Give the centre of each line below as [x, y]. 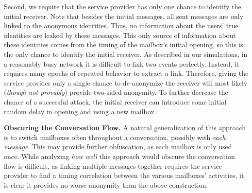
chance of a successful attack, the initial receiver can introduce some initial [115, 101]
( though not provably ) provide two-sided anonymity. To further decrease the [116, 92]
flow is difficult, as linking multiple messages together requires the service [113, 166]
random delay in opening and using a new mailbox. [80, 111]
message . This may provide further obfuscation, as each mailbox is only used [118, 147]
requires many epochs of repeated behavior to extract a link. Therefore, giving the [126, 73]
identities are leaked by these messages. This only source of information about [120, 35]
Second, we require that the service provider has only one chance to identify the [123, 6]
